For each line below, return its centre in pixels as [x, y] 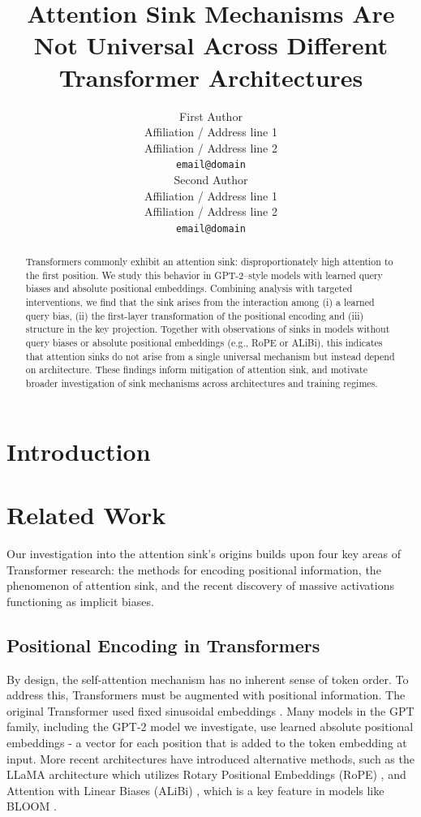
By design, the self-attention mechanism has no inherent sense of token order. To [208, 679]
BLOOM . [32, 806]
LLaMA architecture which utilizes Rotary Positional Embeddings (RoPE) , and [206, 774]
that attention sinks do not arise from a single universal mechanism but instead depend [210, 356]
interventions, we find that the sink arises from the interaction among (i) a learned [200, 302]
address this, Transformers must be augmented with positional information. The [206, 695]
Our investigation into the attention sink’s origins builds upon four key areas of [204, 554]
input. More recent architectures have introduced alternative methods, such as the [210, 758]
